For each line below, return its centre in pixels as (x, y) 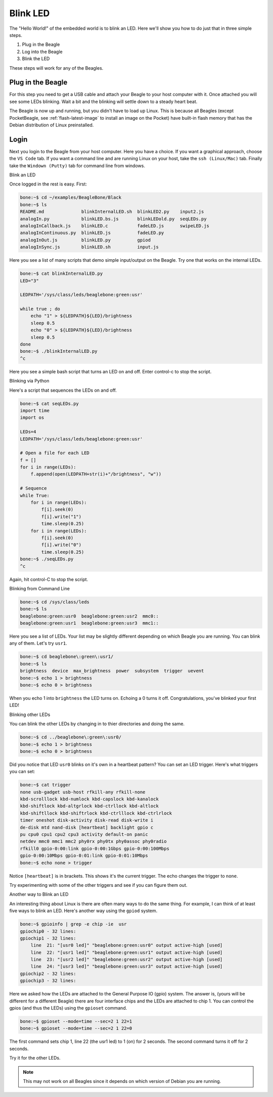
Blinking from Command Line (40, 588)
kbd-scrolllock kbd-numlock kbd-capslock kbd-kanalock (89, 799)
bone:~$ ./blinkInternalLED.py (59, 351)
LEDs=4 (28, 432)
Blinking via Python (29, 381)
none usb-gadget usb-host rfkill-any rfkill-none (83, 792)
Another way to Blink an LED (39, 894)
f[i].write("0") (61, 545)
